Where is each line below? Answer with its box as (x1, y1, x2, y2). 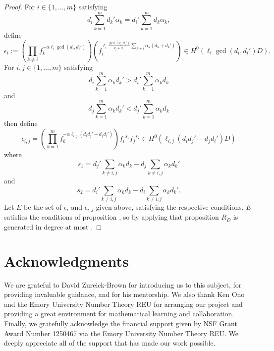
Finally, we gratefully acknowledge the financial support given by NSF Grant (4, 318, 237, 329)
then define (4, 118, 38, 128)
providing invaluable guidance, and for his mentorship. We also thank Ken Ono (4, 289, 245, 299)
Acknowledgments (4, 250, 129, 271)
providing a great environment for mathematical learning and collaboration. (4, 308, 234, 319)
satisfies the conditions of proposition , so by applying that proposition (4, 212, 219, 222)
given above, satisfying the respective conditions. (96, 201, 244, 212)
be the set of (24, 201, 62, 212)
